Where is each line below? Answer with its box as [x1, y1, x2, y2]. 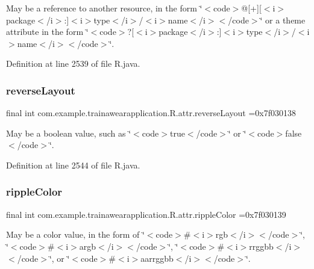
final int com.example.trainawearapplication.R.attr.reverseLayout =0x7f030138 [6, 107, 296, 119]
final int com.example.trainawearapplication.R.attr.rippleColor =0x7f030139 [6, 208, 286, 220]
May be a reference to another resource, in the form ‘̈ [6, 2, 203, 14]
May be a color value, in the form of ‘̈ [6, 228, 145, 241]
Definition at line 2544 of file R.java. [6, 158, 140, 171]
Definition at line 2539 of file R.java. [6, 57, 140, 70]
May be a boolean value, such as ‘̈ [6, 126, 131, 139]
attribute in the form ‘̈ [6, 25, 89, 38]
